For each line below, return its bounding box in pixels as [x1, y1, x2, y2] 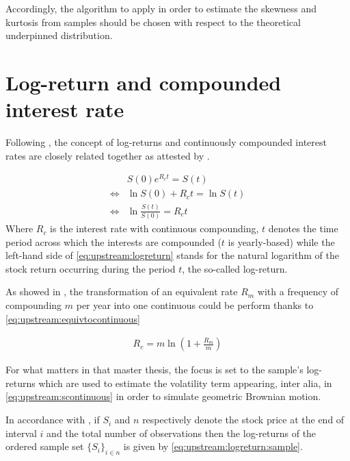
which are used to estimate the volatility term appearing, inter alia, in [38, 375, 332, 390]
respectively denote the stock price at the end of [142, 412, 345, 427]
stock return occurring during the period [5, 261, 176, 275]
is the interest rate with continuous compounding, [50, 221, 259, 236]
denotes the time [268, 221, 338, 236]
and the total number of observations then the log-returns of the [46, 425, 317, 440]
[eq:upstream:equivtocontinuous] [5, 311, 141, 325]
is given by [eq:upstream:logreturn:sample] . [123, 439, 303, 453]
